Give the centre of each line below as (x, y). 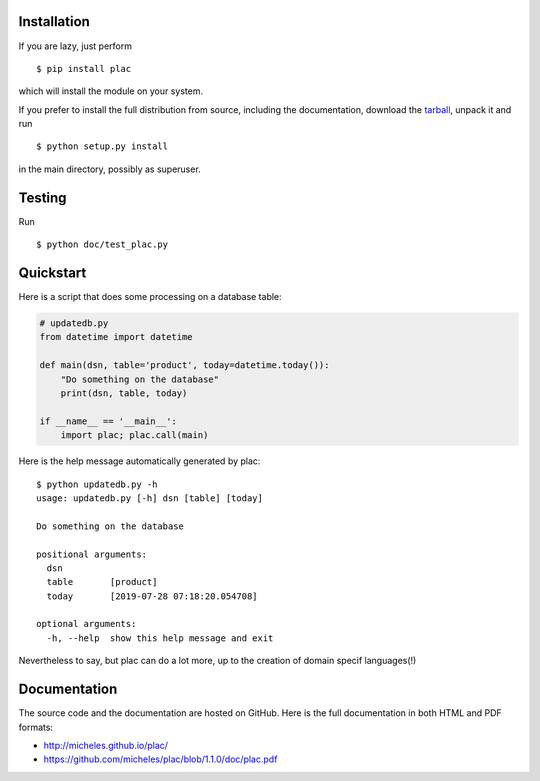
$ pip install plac (84, 68)
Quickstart (52, 272)
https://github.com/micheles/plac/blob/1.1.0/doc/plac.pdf (160, 759)
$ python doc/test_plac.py (102, 244)
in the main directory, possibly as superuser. (110, 169)
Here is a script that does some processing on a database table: (150, 297)
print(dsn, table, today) (124, 393)
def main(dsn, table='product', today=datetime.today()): (184, 365)
